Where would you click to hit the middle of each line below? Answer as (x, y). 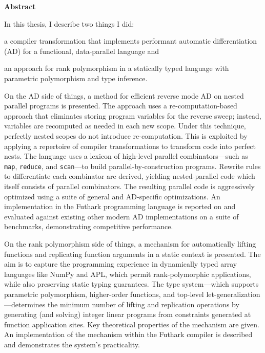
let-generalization (233, 294)
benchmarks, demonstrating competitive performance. (89, 226)
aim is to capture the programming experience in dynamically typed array (121, 264)
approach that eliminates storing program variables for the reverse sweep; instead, (133, 115)
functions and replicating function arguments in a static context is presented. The (132, 254)
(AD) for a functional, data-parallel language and (82, 51)
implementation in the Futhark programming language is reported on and (120, 206)
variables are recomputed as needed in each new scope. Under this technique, (125, 126)
